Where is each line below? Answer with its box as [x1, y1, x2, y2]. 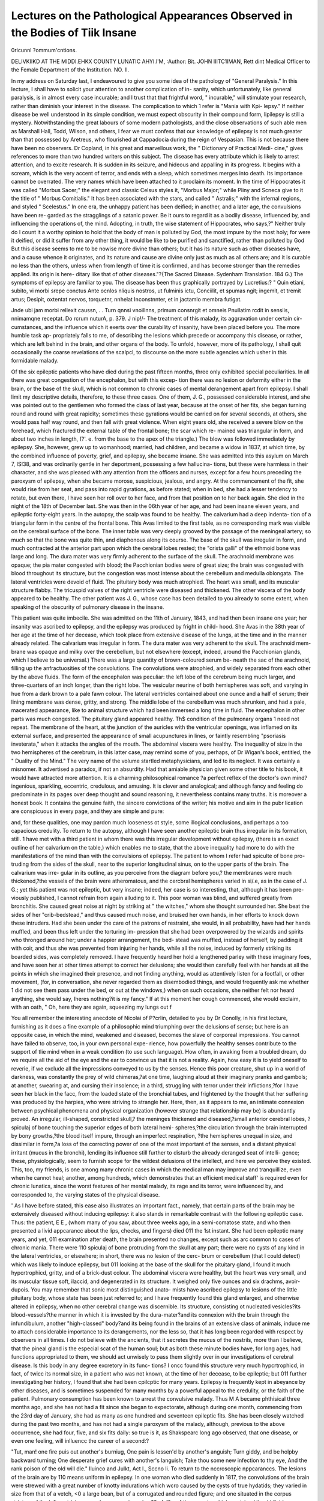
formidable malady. [11, 357, 59, 364]
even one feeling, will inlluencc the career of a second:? [11, 1437, 149, 1445]
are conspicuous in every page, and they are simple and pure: [11, 808, 164, 815]
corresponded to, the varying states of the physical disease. [11, 1191, 160, 1198]
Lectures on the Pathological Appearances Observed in [11, 9, 293, 22]
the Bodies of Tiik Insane [11, 26, 137, 39]
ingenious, [11, 782, 37, 790]
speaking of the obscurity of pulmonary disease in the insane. [11, 603, 164, 611]
